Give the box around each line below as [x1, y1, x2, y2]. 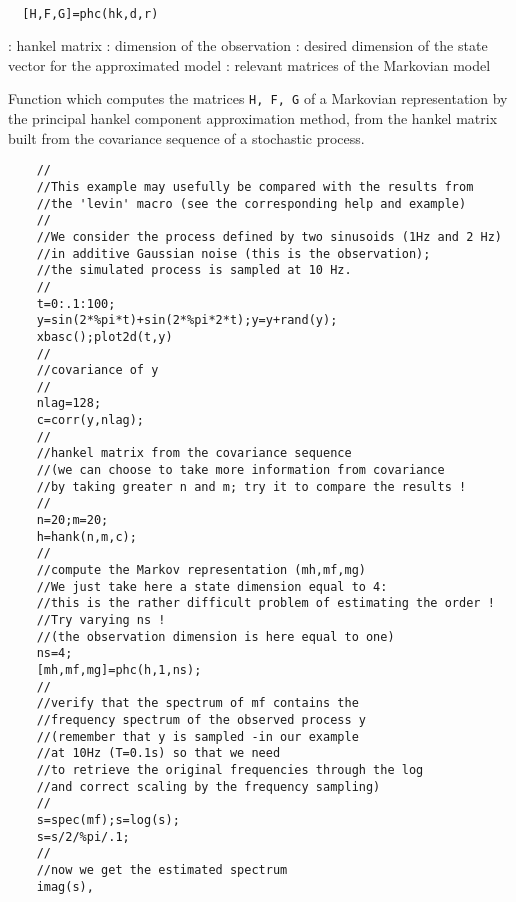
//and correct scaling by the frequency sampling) [36, 779, 381, 794]
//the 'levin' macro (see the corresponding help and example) [36, 196, 467, 211]
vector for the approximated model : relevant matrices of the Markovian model [8, 54, 491, 75]
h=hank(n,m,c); [36, 529, 137, 544]
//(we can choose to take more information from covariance [36, 463, 445, 478]
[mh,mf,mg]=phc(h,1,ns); [36, 662, 202, 677]
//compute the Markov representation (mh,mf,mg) [36, 563, 366, 578]
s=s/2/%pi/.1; [36, 829, 130, 844]
